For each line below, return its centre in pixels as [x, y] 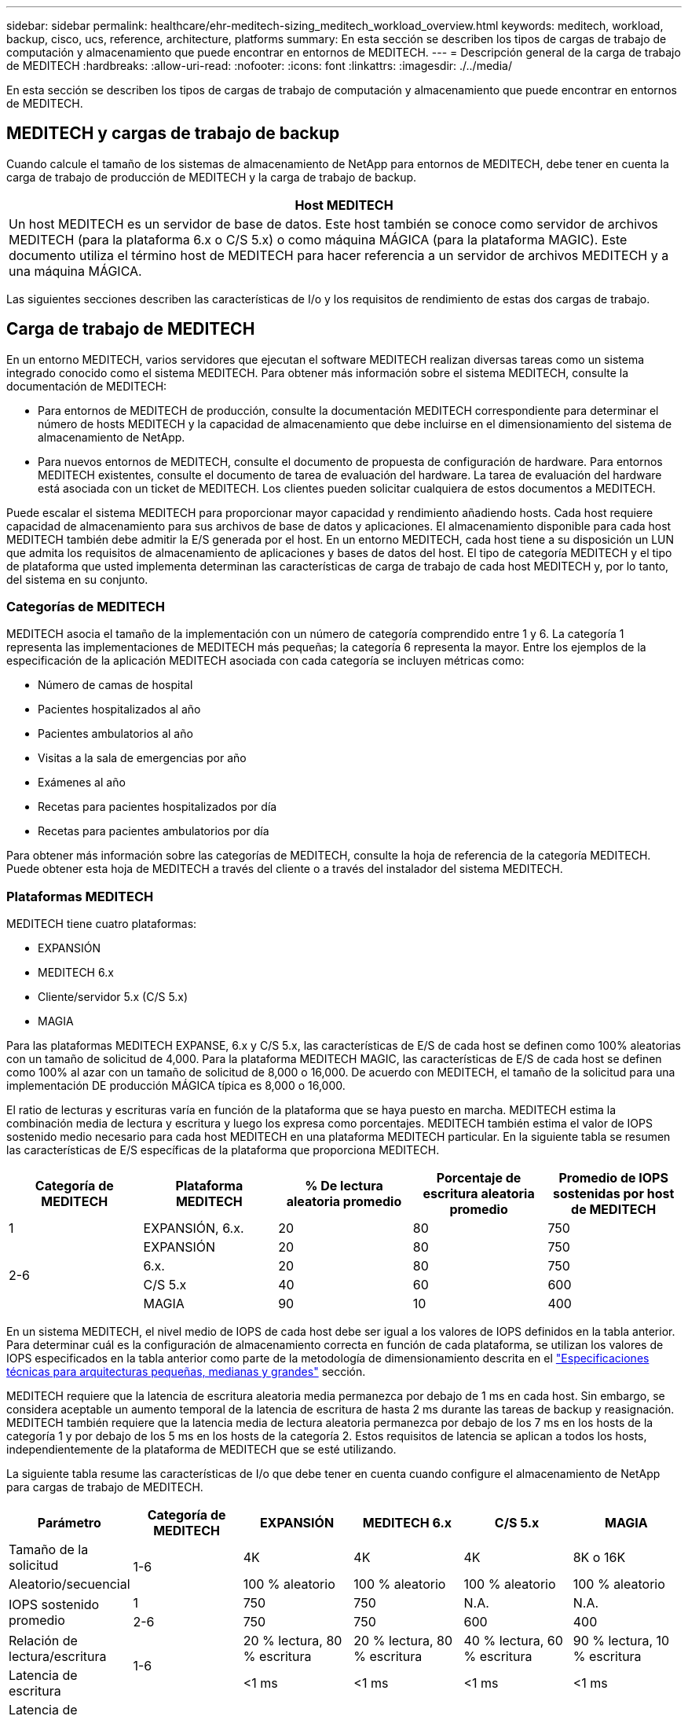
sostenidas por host [614, 1194]
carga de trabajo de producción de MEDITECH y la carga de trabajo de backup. [212, 177]
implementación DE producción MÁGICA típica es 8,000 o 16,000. [176, 1086]
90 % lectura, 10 [621, 1641]
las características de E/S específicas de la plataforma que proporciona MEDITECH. [223, 1150]
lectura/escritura [58, 1657]
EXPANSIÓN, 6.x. [194, 1228]
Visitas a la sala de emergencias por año [142, 758]
